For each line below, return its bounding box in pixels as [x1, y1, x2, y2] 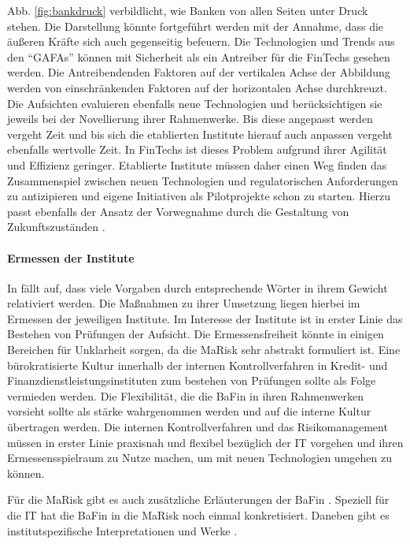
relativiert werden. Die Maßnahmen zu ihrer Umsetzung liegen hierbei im [7, 295, 360, 311]
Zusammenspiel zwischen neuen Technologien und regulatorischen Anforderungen [7, 172, 398, 188]
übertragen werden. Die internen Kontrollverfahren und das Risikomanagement [7, 419, 388, 435]
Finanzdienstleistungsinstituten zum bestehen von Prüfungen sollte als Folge [7, 372, 376, 389]
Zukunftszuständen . [7, 218, 105, 235]
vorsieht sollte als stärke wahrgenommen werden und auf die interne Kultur [7, 403, 371, 419]
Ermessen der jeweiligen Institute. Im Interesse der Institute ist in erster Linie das [7, 310, 403, 326]
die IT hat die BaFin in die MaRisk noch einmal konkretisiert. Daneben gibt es [7, 507, 390, 524]
